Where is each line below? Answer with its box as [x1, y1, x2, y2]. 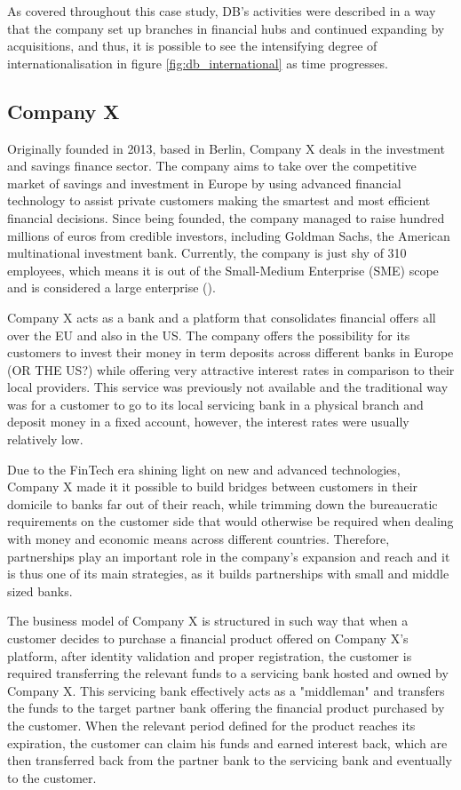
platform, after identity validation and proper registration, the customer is [7, 646, 412, 665]
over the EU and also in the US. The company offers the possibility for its [7, 325, 410, 344]
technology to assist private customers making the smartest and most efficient [7, 191, 431, 210]
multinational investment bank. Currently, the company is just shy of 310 [7, 243, 407, 262]
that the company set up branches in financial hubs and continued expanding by [7, 19, 445, 37]
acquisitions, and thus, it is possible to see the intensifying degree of [7, 36, 378, 55]
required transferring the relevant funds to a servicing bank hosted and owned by [7, 664, 449, 682]
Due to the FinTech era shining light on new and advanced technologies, [7, 459, 401, 478]
